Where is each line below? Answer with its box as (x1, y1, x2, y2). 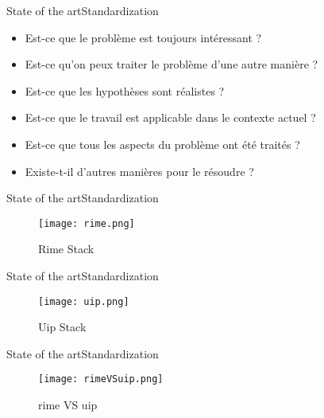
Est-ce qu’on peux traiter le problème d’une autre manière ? (25, 56, 318, 72)
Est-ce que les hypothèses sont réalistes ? (25, 82, 225, 99)
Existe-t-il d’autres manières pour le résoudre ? (25, 162, 254, 179)
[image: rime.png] (38, 217, 135, 229)
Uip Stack (38, 318, 87, 335)
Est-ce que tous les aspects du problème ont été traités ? (25, 135, 300, 152)
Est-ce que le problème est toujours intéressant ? (25, 29, 262, 45)
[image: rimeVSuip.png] (38, 373, 164, 385)
